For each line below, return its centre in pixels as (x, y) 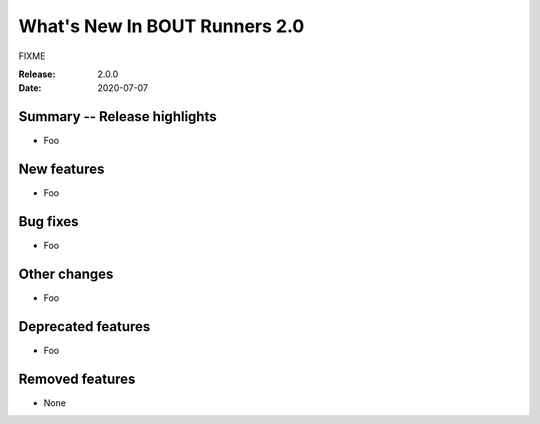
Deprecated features (84, 326)
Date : (30, 88)
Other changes (66, 273)
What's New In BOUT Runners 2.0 (161, 26)
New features (61, 169)
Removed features (77, 378)
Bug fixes (48, 221)
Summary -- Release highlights (117, 116)
